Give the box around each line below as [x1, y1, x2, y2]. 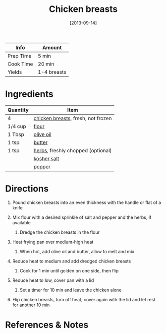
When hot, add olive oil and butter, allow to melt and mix [19, 248, 135, 254]
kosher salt [33, 155, 59, 162]
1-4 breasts [38, 68, 66, 75]
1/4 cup [7, 123, 26, 130]
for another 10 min [12, 302, 50, 308]
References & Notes [5, 319, 89, 331]
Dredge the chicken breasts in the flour [19, 229, 100, 235]
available [12, 219, 31, 225]
